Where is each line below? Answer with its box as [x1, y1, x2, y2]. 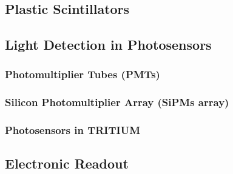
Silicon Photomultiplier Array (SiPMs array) [5, 95, 229, 110]
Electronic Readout [5, 154, 129, 173]
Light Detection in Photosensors [5, 35, 212, 54]
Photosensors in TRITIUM [5, 122, 141, 138]
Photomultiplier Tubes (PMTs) [5, 67, 160, 82]
